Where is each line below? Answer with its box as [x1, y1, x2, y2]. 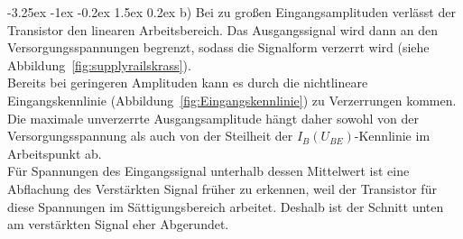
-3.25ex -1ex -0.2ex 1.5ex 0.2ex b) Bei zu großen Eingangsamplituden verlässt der [7, 3, 456, 21]
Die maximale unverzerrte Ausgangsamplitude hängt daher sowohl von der [7, 108, 420, 127]
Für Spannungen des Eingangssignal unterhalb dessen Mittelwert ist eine [7, 161, 410, 180]
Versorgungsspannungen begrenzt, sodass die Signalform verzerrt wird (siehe [7, 38, 430, 57]
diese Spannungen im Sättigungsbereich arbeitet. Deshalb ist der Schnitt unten [7, 197, 444, 216]
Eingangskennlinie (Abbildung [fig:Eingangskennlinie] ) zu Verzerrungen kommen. [7, 90, 457, 109]
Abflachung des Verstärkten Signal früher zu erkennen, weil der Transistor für [7, 179, 437, 198]
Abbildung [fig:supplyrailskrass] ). [7, 55, 191, 74]
